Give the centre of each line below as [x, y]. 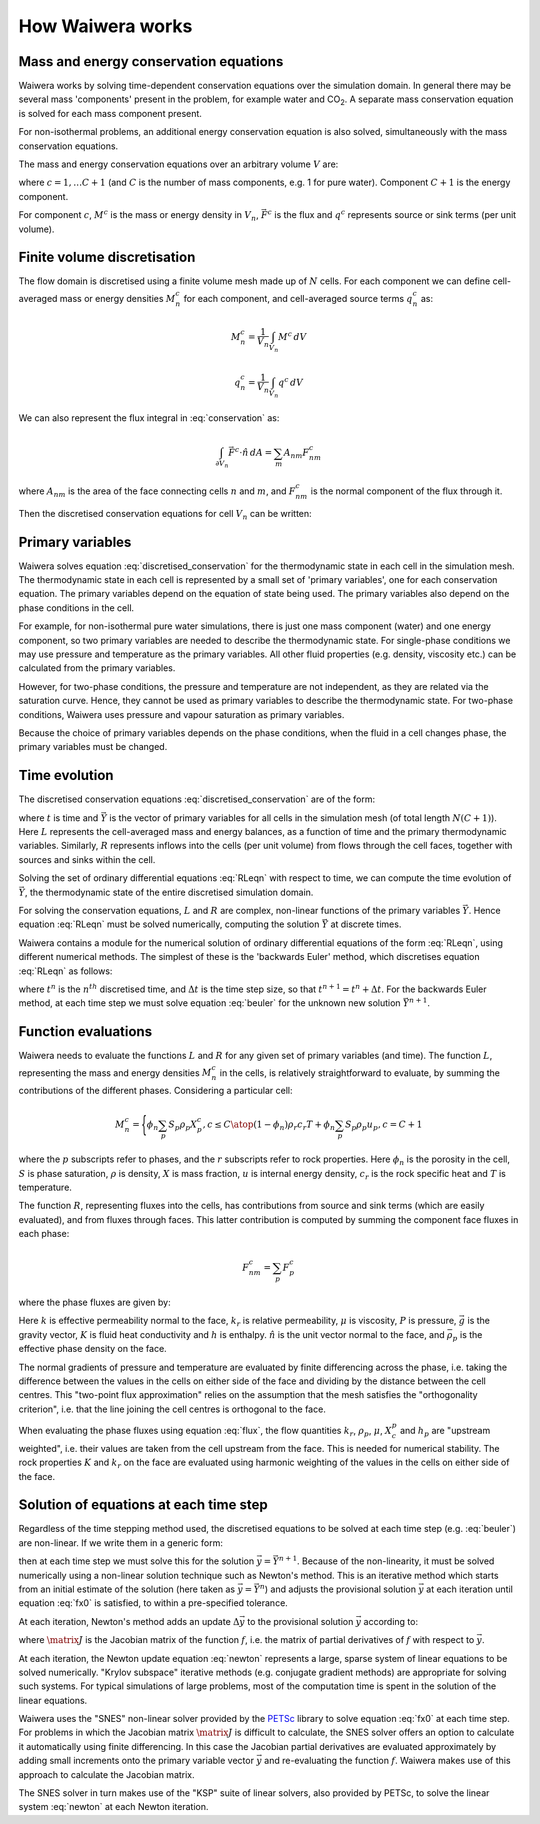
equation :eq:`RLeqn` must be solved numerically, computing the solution [169, 924]
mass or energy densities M [117, 298]
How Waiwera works [105, 26]
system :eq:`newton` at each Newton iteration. [113, 1807]
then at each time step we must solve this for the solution [136, 1561]
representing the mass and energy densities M [115, 1072]
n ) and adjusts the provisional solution [338, 1588]
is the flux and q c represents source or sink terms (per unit [395, 214]
